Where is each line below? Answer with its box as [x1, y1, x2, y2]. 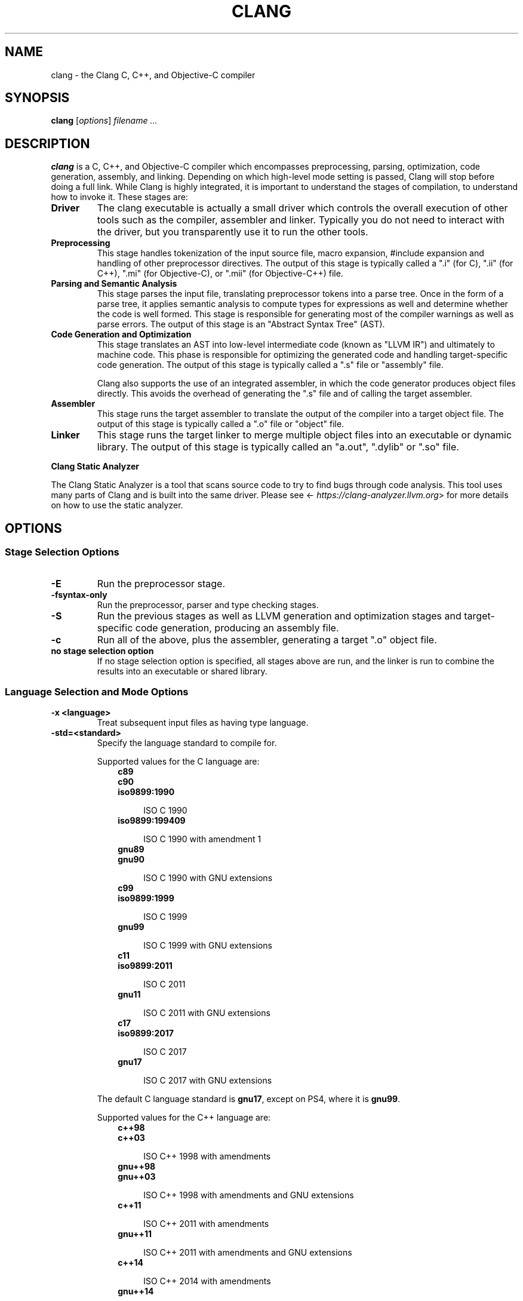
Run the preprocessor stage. [97, 577, 226, 590]
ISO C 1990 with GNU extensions [143, 873, 273, 883]
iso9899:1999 [118, 893, 174, 904]
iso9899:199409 [118, 815, 186, 826]
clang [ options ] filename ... [51, 115, 158, 126]
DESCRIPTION [5, 136, 90, 151]
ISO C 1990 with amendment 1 [143, 834, 261, 845]
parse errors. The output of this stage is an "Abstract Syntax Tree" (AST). [97, 319, 385, 330]
